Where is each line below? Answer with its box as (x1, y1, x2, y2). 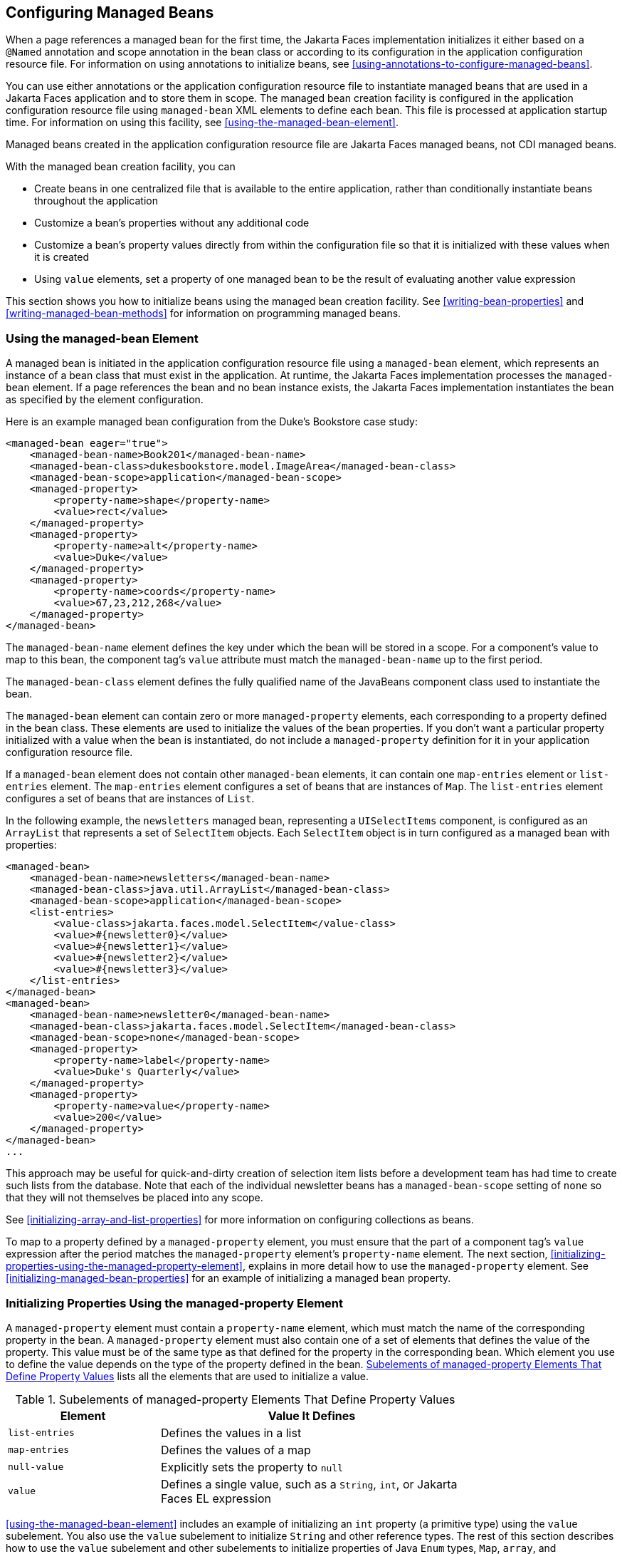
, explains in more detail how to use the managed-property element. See (242, 1260, 589, 1273)
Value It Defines (268, 1408, 356, 1423)
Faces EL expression (160, 1491, 271, 1506)
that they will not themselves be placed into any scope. (6, 1191, 263, 1204)
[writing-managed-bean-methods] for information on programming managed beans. (6, 307, 401, 320)
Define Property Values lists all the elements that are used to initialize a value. (6, 1369, 369, 1382)
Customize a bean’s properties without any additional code (34, 217, 310, 229)
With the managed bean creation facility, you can (6, 160, 236, 173)
